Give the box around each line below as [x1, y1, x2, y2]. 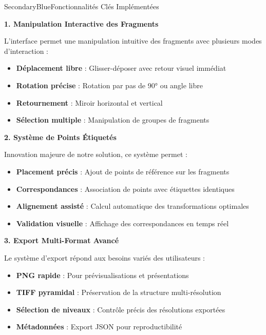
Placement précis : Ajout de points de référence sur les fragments [16, 166, 230, 176]
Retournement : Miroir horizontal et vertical [16, 97, 163, 108]
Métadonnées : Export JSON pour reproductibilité [16, 321, 182, 332]
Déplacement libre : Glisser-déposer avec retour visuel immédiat [16, 63, 226, 73]
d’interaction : [4, 45, 49, 56]
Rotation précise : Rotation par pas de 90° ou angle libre [16, 80, 203, 90]
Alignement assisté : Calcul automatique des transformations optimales [16, 201, 249, 211]
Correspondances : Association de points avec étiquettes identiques [16, 183, 235, 194]
